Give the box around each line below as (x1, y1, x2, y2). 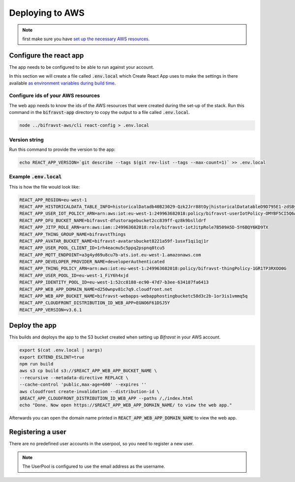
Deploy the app (9, 321, 57, 330)
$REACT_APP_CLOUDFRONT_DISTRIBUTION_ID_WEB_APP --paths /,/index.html (19, 396, 194, 401)
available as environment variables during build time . (9, 80, 116, 86)
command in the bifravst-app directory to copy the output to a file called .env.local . (9, 110, 190, 115)
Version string (9, 136, 44, 143)
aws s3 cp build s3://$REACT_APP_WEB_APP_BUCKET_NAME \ (19, 368, 157, 373)
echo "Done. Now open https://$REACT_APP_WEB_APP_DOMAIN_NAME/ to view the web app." (19, 402, 232, 408)
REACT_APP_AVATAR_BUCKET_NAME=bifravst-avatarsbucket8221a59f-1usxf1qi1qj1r (19, 238, 209, 244)
